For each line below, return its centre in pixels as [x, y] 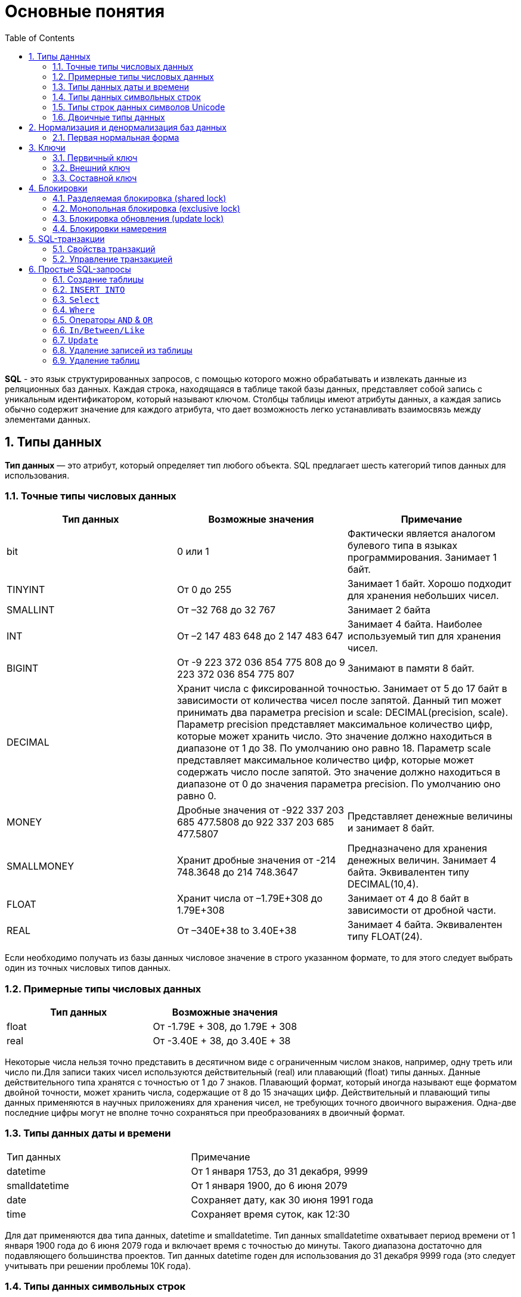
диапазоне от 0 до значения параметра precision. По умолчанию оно [339, 784]
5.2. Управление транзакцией [113, 259]
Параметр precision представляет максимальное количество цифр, [335, 724]
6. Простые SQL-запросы [80, 269]
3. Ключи [47, 147]
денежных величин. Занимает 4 [422, 860]
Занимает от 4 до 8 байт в [408, 899]
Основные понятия [85, 11]
